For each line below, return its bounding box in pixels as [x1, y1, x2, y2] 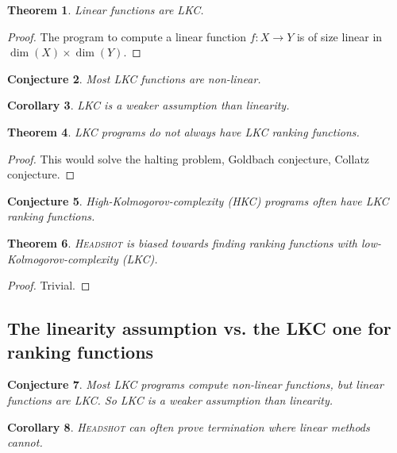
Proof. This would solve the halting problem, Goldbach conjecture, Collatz [7, 150, 370, 167]
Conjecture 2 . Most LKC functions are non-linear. [7, 70, 261, 86]
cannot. [7, 434, 43, 451]
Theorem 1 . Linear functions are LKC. [7, 2, 204, 17]
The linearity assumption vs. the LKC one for [7, 316, 391, 340]
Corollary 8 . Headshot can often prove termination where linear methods [7, 418, 370, 435]
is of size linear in [296, 28, 383, 44]
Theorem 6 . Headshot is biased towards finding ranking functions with [7, 234, 357, 251]
